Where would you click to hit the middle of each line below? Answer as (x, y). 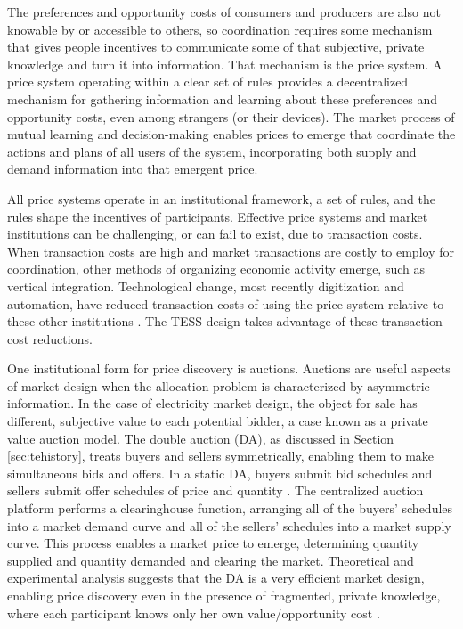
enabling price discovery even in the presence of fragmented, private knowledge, (224, 595)
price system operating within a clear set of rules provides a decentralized (208, 82)
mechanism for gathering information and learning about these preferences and (223, 98)
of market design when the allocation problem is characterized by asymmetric (219, 385)
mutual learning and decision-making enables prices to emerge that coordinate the (231, 134)
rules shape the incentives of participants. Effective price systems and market (218, 216)
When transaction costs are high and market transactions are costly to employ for (231, 251)
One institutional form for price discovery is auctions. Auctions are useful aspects (229, 368)
